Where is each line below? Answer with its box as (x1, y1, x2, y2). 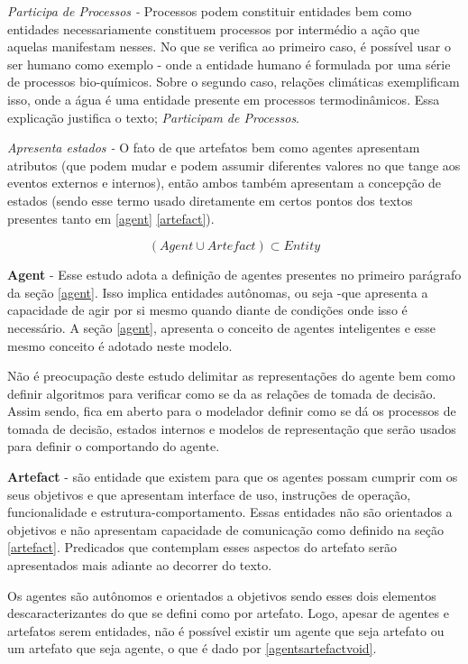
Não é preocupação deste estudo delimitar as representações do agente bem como (7, 366, 455, 385)
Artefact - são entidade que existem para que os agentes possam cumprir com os (7, 467, 458, 486)
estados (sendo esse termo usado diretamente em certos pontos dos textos (7, 190, 413, 209)
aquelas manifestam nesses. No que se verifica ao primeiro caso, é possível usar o (7, 37, 451, 56)
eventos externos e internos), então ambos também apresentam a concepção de (7, 173, 442, 192)
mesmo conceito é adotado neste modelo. (7, 336, 233, 355)
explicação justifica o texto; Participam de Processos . (7, 107, 300, 126)
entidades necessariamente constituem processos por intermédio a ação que (7, 19, 420, 38)
